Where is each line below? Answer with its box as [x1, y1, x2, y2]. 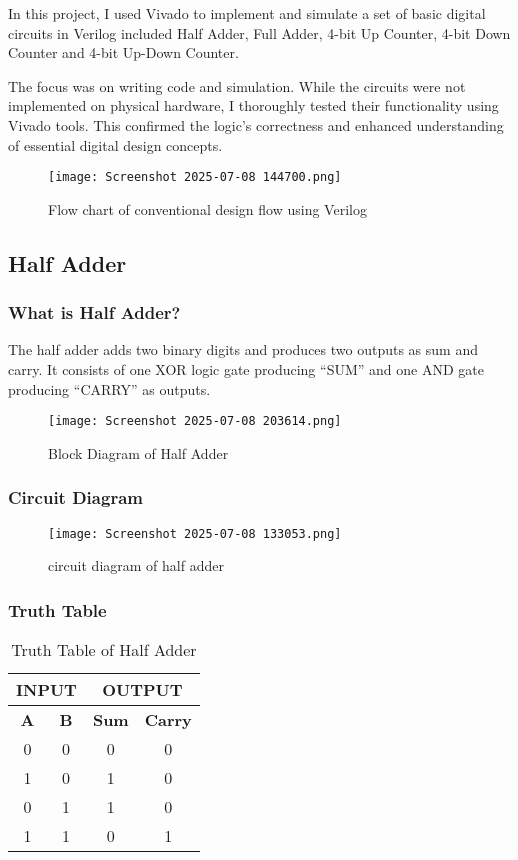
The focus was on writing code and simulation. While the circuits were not [8, 75, 466, 96]
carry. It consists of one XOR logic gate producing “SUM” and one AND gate [8, 359, 484, 379]
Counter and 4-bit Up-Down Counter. [8, 42, 239, 63]
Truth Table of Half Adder [11, 638, 197, 662]
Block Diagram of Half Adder [48, 442, 229, 463]
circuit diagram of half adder [48, 555, 224, 576]
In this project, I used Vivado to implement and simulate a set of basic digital [8, 3, 486, 23]
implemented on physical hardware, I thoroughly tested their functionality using [8, 95, 499, 116]
